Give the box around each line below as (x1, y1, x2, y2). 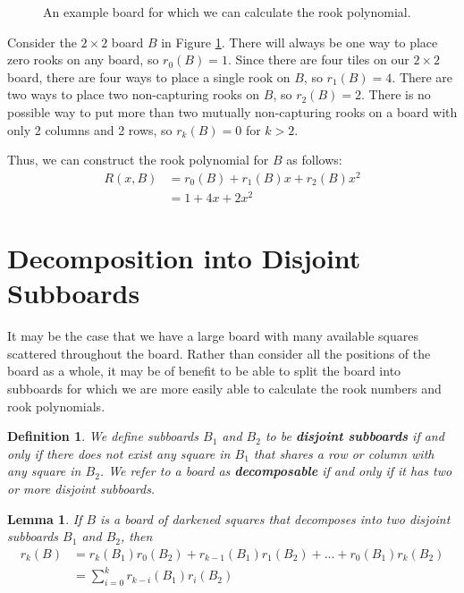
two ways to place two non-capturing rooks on (7, 85, 260, 104)
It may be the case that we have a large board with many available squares (7, 326, 418, 345)
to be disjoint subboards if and (265, 427, 444, 445)
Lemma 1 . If (7, 509, 82, 528)
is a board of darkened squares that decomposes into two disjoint (100, 509, 451, 528)
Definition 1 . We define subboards (7, 427, 199, 445)
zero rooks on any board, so (7, 50, 159, 69)
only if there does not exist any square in (7, 444, 231, 462)
